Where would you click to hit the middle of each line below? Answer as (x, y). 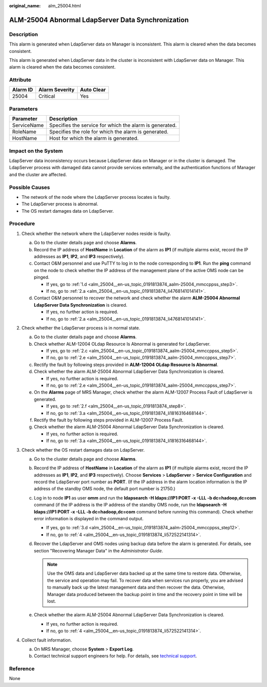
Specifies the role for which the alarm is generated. (109, 132)
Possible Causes (30, 187)
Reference (22, 669)
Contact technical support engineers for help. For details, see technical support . (115, 656)
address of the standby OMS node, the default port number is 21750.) (105, 489)
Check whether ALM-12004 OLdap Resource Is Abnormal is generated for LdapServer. (122, 344)
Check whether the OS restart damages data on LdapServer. (83, 450)
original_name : (25, 6)
